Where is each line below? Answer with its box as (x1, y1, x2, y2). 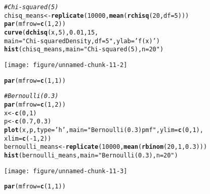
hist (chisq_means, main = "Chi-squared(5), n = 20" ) (4, 46, 164, 53)
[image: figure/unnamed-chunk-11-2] (4, 61, 128, 69)
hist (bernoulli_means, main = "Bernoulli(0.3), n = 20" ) (4, 151, 178, 159)
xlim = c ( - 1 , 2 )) (4, 135, 52, 142)
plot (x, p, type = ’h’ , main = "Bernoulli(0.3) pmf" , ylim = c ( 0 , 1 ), (4, 126, 203, 134)
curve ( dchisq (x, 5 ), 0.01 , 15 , (4, 28, 99, 36)
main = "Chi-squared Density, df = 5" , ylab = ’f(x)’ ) (4, 37, 160, 45)
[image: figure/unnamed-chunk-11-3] (4, 167, 128, 175)
